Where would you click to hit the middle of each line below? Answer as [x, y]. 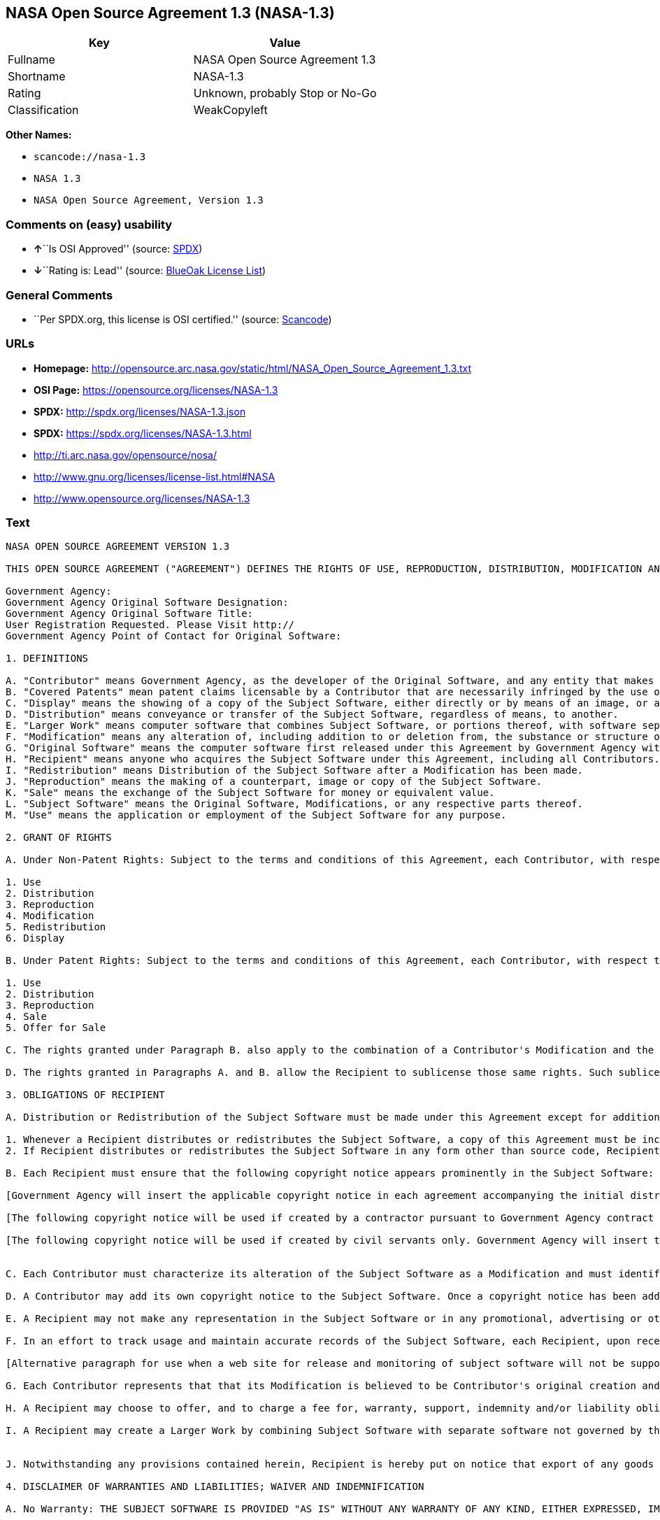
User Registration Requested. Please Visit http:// [150, 625]
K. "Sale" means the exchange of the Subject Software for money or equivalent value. [250, 793]
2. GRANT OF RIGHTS [59, 838]
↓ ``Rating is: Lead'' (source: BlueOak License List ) [150, 271]
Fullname [31, 60]
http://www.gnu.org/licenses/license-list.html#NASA [155, 476]
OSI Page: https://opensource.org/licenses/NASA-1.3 [156, 390]
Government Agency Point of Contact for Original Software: [174, 636]
